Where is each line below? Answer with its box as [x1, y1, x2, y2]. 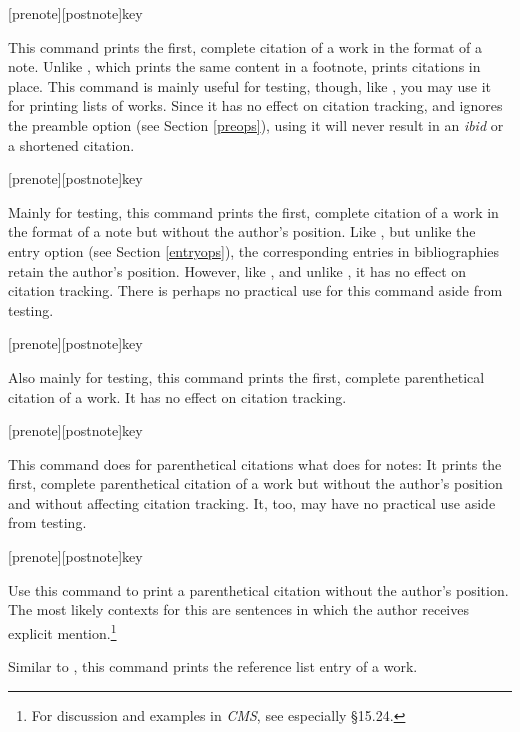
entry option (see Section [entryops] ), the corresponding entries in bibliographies [8, 240, 500, 261]
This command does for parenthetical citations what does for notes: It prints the [8, 453, 502, 474]
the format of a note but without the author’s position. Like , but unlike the [8, 221, 476, 242]
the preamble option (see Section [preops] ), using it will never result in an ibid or [8, 114, 504, 135]
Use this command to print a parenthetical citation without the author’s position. [8, 579, 509, 600]
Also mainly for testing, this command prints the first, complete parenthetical [8, 366, 485, 387]
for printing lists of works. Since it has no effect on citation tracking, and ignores [8, 95, 503, 116]
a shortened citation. [8, 134, 135, 155]
